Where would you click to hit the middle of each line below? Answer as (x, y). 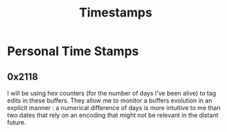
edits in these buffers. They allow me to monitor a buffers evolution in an (110, 100)
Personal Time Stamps (73, 51)
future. (17, 122)
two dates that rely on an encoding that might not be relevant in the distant (113, 115)
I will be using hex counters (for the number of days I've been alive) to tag (112, 93)
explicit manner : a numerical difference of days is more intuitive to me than (114, 108)
